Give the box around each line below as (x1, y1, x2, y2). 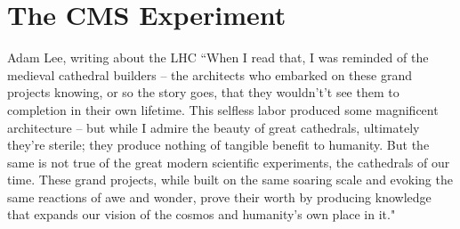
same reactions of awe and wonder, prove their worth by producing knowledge (7, 187, 432, 206)
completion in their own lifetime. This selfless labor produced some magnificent (7, 100, 439, 119)
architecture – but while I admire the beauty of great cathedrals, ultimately (7, 118, 420, 136)
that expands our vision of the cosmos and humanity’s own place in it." (7, 205, 396, 224)
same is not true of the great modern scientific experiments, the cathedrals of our (7, 152, 450, 171)
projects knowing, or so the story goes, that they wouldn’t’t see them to (7, 83, 399, 102)
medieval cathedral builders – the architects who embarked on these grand (7, 65, 413, 84)
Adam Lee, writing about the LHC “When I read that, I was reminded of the (7, 48, 429, 67)
